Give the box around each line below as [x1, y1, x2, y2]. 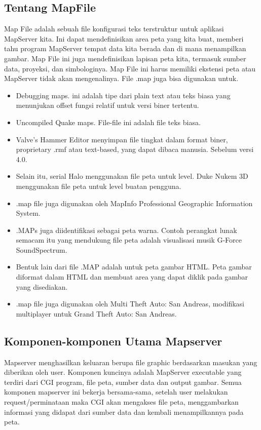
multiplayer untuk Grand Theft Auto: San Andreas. [16, 308, 177, 319]
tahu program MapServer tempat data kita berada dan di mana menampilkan [4, 43, 246, 54]
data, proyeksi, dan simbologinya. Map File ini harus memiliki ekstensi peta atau [4, 63, 256, 73]
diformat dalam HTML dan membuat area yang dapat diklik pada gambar [16, 271, 248, 282]
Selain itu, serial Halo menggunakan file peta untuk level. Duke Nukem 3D [16, 171, 248, 181]
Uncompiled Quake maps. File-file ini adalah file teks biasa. [16, 116, 201, 127]
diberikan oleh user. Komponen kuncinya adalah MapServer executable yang [4, 367, 242, 377]
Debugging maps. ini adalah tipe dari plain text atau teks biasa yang [16, 90, 231, 100]
